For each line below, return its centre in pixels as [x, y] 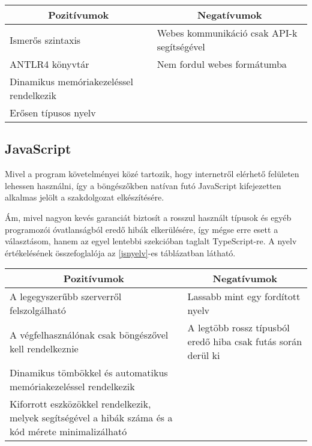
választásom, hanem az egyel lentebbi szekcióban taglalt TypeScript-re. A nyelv [151, 241]
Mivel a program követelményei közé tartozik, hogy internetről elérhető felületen [152, 174]
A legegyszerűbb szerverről [66, 297]
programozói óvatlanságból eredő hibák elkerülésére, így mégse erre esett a [142, 229]
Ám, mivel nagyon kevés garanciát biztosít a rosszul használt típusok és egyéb [148, 217]
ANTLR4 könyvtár [49, 64]
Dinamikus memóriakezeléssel [71, 81]
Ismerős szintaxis [45, 40]
